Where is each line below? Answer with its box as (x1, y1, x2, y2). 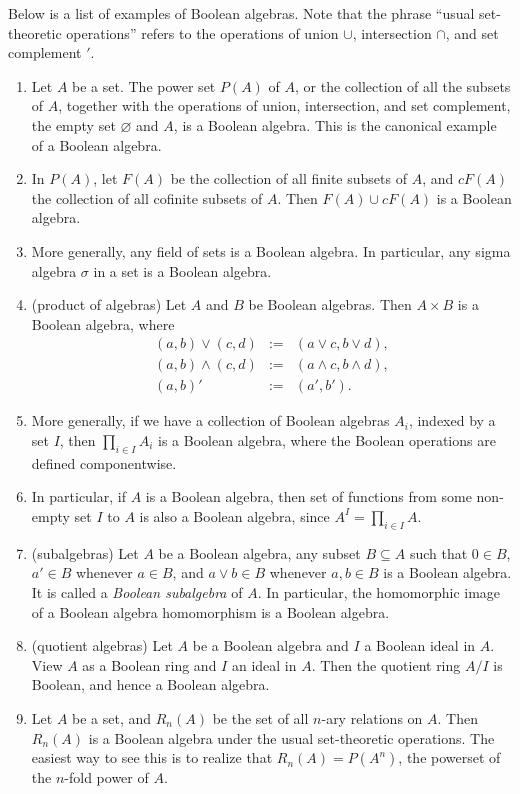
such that (409, 542, 468, 563)
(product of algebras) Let (31, 294, 187, 315)
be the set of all (212, 707, 309, 728)
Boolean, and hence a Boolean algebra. (31, 674, 270, 695)
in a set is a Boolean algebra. (93, 260, 272, 281)
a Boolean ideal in (364, 635, 476, 656)
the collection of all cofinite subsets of (31, 187, 263, 208)
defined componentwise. (31, 452, 177, 473)
